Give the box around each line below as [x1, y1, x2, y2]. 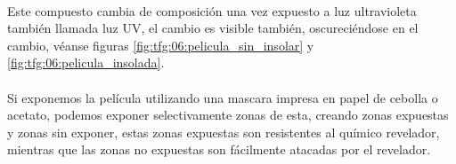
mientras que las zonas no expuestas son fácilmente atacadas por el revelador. [7, 140, 431, 159]
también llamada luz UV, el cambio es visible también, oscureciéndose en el [7, 19, 419, 37]
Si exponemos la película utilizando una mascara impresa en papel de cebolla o [7, 88, 438, 106]
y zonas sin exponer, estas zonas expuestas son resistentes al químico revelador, [7, 122, 440, 141]
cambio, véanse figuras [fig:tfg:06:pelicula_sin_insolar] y [7, 35, 314, 54]
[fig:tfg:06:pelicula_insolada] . [7, 53, 165, 72]
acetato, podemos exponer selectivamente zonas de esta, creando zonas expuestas [7, 105, 449, 124]
